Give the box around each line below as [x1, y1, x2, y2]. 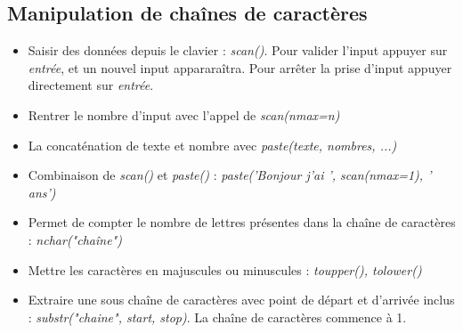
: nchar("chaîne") [28, 230, 122, 248]
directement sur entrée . [28, 76, 154, 94]
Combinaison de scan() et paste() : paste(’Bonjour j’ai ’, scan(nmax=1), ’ [28, 166, 432, 184]
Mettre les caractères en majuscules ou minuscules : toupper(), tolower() [28, 260, 422, 279]
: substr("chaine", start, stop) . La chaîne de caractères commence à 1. [28, 307, 407, 326]
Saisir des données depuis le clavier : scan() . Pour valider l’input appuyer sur [28, 41, 448, 60]
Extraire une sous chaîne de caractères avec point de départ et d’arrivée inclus [28, 290, 455, 309]
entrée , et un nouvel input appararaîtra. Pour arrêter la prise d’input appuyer [28, 58, 452, 77]
